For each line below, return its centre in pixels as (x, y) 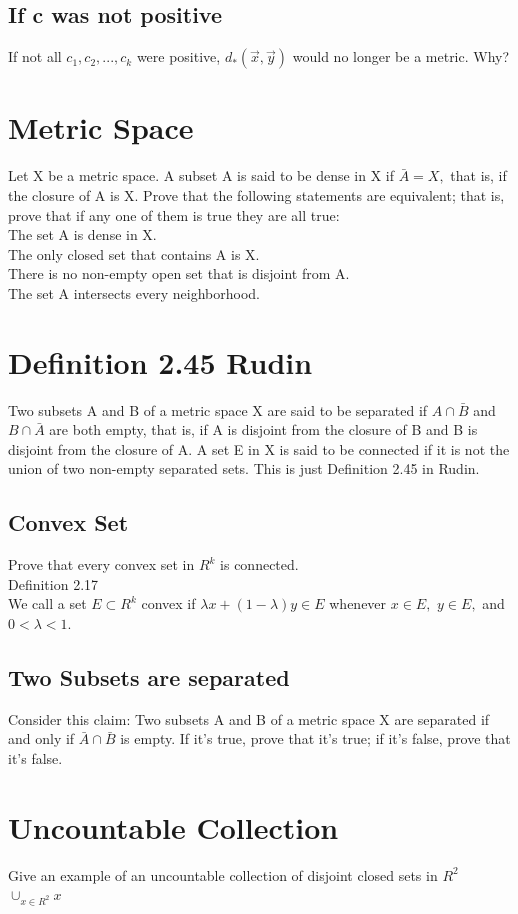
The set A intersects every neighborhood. (134, 292)
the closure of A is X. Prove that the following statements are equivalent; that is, (256, 194)
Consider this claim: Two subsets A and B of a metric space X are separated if (249, 718)
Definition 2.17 (53, 583)
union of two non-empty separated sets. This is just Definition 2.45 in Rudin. (244, 468)
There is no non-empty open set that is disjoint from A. (179, 273)
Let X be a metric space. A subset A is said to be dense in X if (201, 175)
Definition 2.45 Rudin (160, 361)
